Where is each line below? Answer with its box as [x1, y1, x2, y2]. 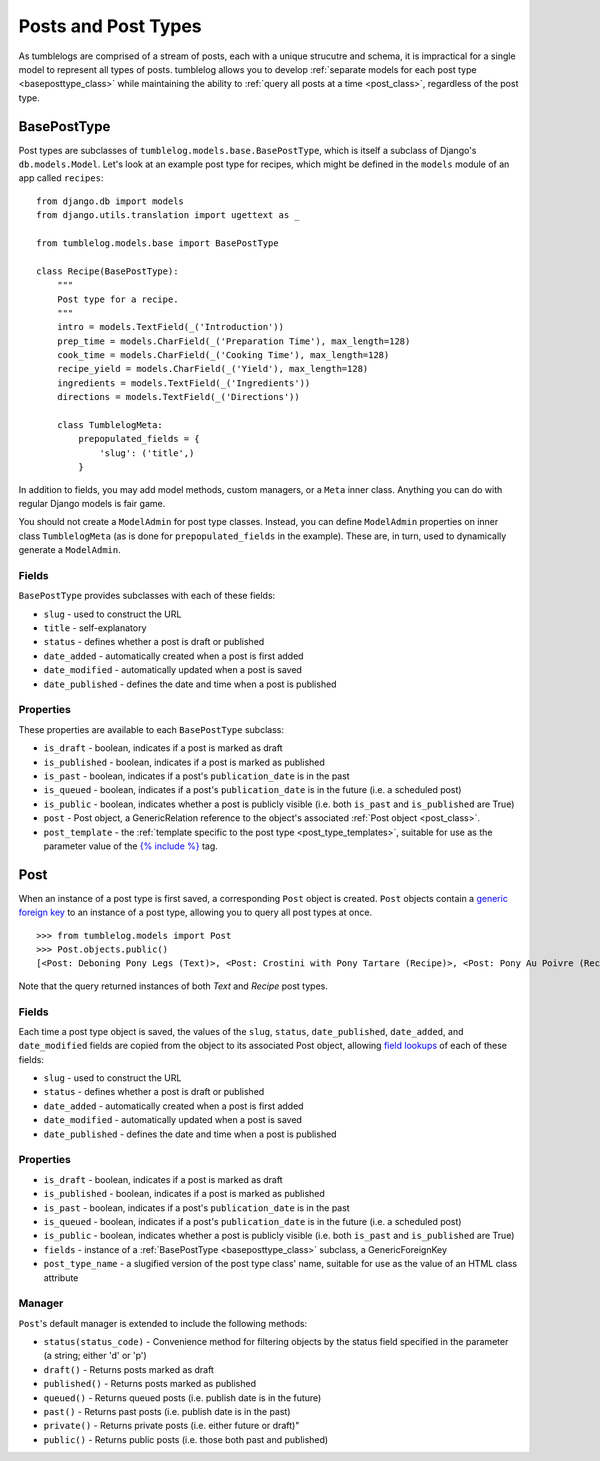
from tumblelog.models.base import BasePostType [36, 237, 279, 249]
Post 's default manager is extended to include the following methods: [18, 1317, 308, 1329]
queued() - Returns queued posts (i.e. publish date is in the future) [43, 1391, 322, 1404]
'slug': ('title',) [99, 447, 195, 459]
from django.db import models [36, 195, 185, 207]
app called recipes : [18, 172, 104, 184]
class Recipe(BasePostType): [36, 265, 179, 277]
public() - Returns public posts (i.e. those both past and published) [43, 1433, 329, 1445]
